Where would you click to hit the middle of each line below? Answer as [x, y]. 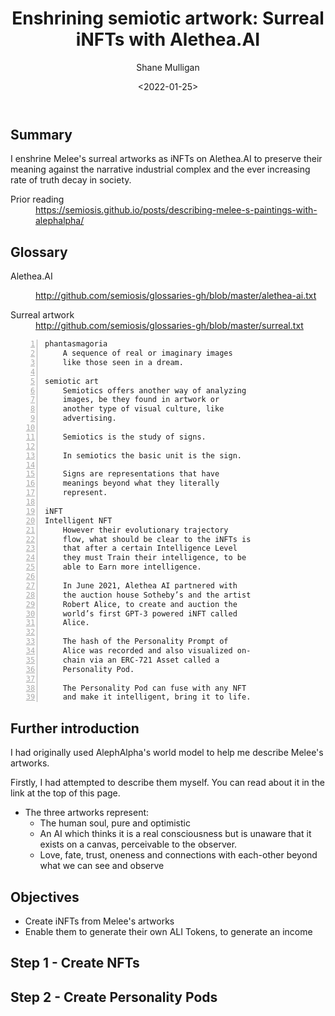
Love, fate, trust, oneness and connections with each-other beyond [178, 855]
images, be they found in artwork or [141, 400]
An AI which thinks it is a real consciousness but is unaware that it [175, 834]
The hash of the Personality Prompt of [145, 642]
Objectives [45, 897]
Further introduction [75, 728]
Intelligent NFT [78, 520]
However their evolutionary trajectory [145, 530]
